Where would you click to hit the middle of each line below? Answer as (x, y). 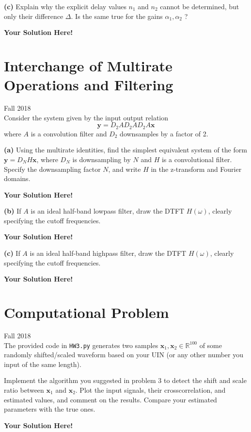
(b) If (13, 211)
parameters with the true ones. (50, 409)
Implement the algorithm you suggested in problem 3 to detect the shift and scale (125, 380)
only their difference (34, 16)
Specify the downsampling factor (52, 169)
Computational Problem (86, 312)
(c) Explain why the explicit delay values (65, 6)
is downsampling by (102, 159)
